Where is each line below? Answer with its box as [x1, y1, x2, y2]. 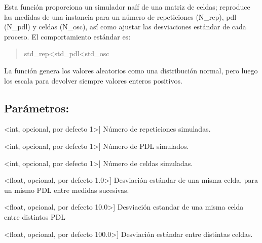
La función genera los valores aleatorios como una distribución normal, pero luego [4, 65, 258, 75]
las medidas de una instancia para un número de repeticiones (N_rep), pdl [4, 11, 237, 22]
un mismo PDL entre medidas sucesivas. [4, 184, 129, 195]
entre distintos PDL [4, 211, 65, 222]
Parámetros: [4, 100, 69, 115]
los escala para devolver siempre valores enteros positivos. [4, 75, 182, 86]
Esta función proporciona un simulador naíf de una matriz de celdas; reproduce [4, 2, 250, 12]
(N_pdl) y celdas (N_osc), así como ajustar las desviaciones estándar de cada [4, 21, 246, 32]
